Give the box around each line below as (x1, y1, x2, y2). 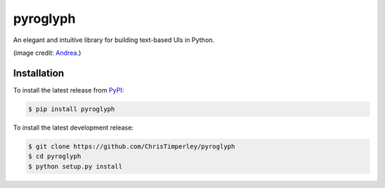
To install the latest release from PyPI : (13, 85, 124, 94)
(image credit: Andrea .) (13, 48, 81, 57)
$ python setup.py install (28, 162, 123, 170)
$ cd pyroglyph (28, 152, 81, 160)
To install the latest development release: (13, 123, 134, 132)
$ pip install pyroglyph (28, 105, 115, 113)
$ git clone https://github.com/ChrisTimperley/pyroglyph (28, 142, 235, 150)
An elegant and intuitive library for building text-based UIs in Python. (13, 36, 215, 44)
